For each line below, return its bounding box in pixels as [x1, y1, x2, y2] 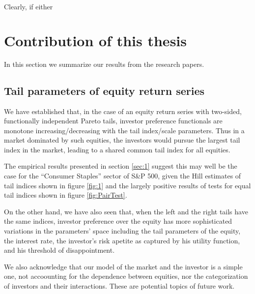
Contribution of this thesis [4, 30, 187, 50]
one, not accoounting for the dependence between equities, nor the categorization [4, 271, 248, 281]
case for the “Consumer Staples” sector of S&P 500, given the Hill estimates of [4, 171, 241, 181]
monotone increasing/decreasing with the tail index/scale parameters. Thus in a [4, 125, 245, 135]
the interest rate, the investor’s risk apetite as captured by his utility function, [4, 235, 240, 245]
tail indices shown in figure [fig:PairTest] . [4, 190, 127, 200]
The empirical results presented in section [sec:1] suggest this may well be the [4, 161, 237, 171]
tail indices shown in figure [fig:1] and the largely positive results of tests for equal [4, 180, 251, 190]
